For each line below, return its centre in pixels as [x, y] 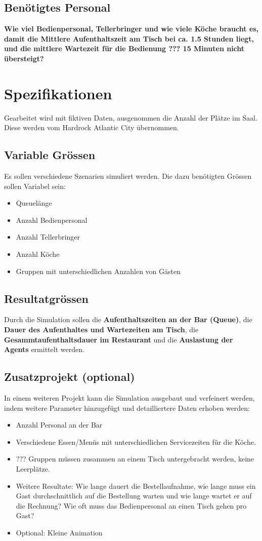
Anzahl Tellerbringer [48, 237]
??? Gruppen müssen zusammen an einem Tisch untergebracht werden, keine [135, 459]
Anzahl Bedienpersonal [52, 220]
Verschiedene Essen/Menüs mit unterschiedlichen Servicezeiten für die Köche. [136, 441]
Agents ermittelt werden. [44, 349]
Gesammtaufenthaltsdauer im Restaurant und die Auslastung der [119, 339]
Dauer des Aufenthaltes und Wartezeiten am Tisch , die [101, 330]
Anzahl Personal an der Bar [59, 425]
